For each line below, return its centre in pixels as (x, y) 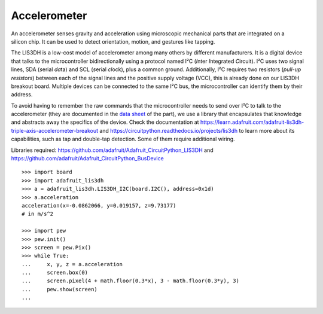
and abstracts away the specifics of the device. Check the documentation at (105, 122)
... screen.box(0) (55, 273)
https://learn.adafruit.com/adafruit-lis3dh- (252, 122)
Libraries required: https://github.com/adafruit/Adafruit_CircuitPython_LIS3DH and (112, 150)
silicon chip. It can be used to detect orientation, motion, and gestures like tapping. (113, 41)
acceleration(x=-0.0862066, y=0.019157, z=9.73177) (99, 205)
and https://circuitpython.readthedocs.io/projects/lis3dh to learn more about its (197, 130)
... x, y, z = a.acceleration (72, 264)
